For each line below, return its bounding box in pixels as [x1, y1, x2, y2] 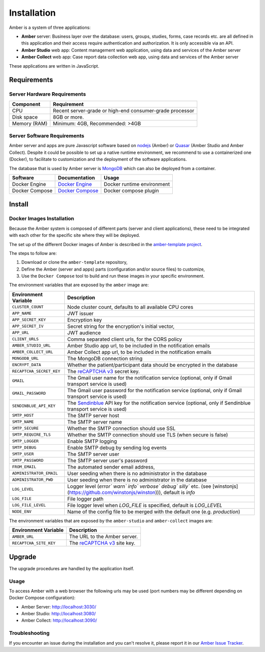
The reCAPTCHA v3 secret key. [67, 368, 140, 375]
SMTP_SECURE [12, 426, 39, 431]
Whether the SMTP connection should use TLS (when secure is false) [67, 431, 228, 438]
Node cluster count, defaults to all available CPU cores [67, 303, 193, 310]
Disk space [12, 113, 38, 120]
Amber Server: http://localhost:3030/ [21, 603, 97, 610]
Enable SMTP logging [67, 438, 117, 445]
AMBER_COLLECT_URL [12, 350, 53, 355]
